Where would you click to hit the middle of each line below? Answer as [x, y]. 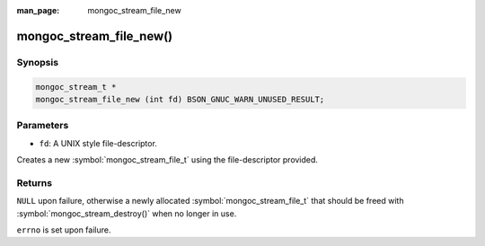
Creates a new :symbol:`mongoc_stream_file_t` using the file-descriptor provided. [168, 160]
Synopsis [37, 62]
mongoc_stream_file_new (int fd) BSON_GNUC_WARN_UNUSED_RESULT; [180, 99]
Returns [35, 182]
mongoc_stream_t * [76, 87]
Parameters [43, 126]
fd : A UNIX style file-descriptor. [98, 143]
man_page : [38, 10]
